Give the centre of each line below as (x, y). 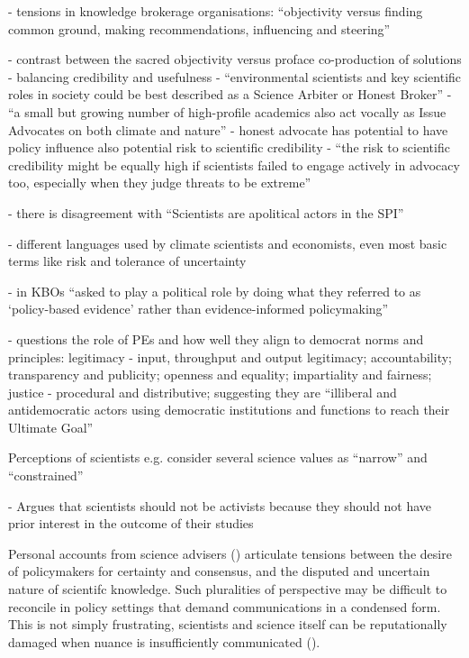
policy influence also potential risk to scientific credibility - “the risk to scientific (229, 147)
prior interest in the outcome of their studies (131, 523)
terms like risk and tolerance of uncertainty (127, 261)
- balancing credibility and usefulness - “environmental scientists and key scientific (235, 76)
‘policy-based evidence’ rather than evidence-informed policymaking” (198, 309)
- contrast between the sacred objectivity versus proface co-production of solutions (235, 59)
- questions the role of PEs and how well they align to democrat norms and (216, 338)
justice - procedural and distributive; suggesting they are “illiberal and (203, 392)
